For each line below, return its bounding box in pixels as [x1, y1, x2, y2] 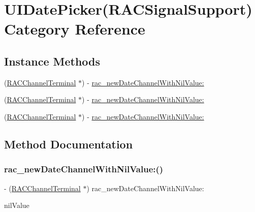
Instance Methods [4, 53, 100, 69]
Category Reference [4, 18, 145, 39]
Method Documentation [4, 136, 133, 152]
